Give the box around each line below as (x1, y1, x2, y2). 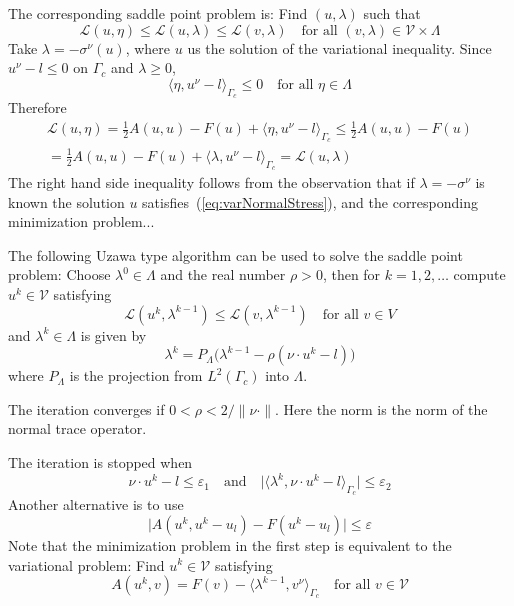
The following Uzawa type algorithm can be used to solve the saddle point (8, 244, 463, 265)
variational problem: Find (8, 554, 165, 575)
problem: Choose (8, 264, 111, 285)
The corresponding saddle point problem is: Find (8, 3, 308, 23)
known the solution (8, 191, 125, 212)
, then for (322, 264, 381, 285)
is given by (80, 324, 147, 345)
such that (363, 3, 421, 23)
